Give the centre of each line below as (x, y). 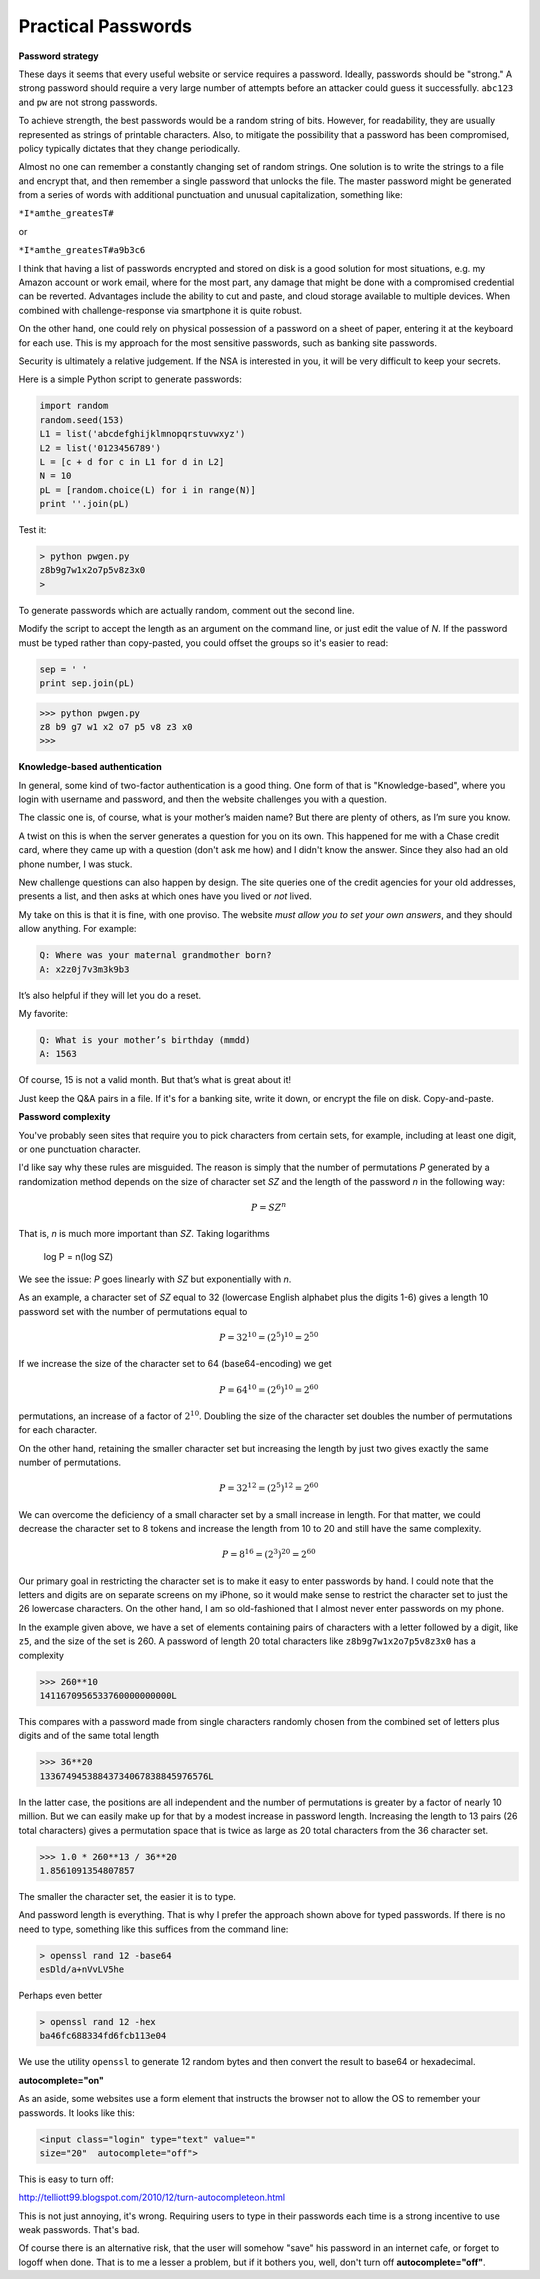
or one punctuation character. (80, 1149)
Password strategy (58, 56)
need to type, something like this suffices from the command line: (153, 1929)
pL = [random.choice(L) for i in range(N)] (148, 489)
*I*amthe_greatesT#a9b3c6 (82, 250)
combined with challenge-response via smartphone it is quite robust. (160, 310)
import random (74, 406)
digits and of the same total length (89, 1736)
